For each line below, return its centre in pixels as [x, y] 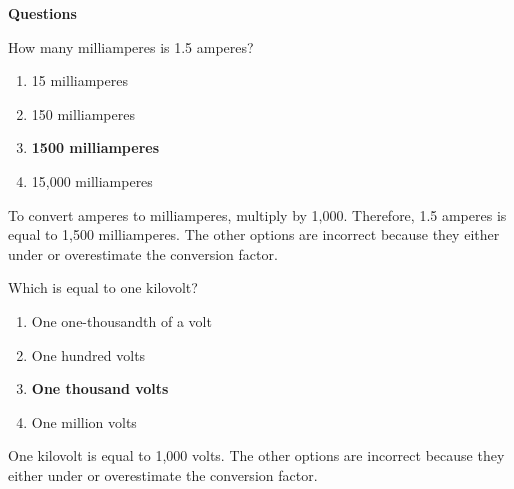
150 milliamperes [83, 113]
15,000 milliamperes [92, 180]
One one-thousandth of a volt [121, 320]
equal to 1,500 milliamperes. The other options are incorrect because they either [254, 234]
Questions [42, 13]
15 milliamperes [79, 80]
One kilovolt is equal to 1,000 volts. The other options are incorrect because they [256, 455]
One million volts [84, 421]
